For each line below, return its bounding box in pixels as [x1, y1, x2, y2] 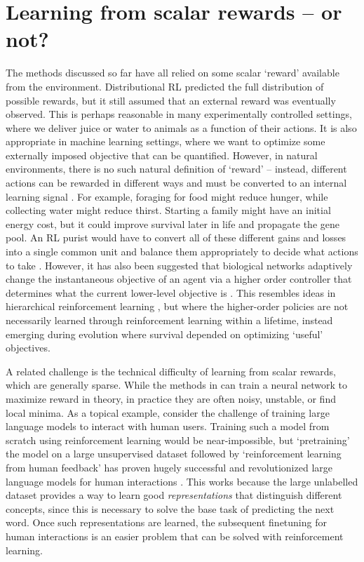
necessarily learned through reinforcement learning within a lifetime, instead [6, 313, 333, 327]
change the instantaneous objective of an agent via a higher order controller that [6, 272, 352, 286]
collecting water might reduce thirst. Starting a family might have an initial [6, 203, 331, 218]
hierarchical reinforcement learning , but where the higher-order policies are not [6, 299, 349, 314]
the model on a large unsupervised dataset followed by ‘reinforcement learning [6, 446, 342, 461]
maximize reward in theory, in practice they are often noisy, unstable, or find [6, 391, 336, 406]
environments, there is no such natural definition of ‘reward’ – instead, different [6, 161, 347, 176]
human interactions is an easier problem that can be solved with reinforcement [6, 528, 344, 543]
